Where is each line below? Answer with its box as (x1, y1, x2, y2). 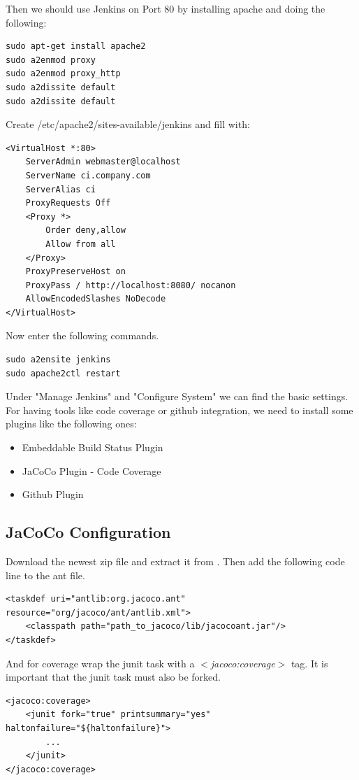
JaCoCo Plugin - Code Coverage (22, 463, 161, 478)
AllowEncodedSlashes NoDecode (25, 294, 166, 304)
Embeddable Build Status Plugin (22, 440, 163, 455)
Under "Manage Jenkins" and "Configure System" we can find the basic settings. (6, 389, 349, 404)
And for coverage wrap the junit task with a (6, 655, 195, 670)
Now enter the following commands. (6, 328, 159, 343)
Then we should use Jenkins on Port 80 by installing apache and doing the (6, 1, 325, 15)
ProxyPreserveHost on (25, 267, 126, 277)
